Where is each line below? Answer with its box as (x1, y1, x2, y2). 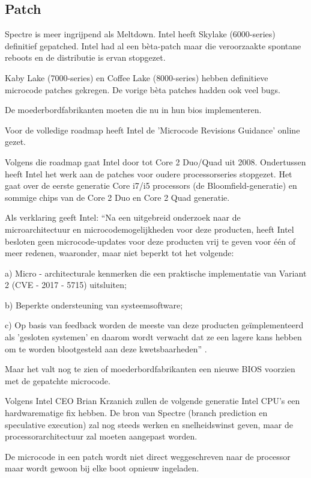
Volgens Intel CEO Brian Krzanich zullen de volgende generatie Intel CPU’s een (5, 394, 300, 407)
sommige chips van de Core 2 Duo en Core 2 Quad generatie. (5, 191, 230, 203)
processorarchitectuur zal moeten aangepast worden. (5, 430, 198, 443)
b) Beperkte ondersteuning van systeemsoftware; (5, 298, 183, 311)
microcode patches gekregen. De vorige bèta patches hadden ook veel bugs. (5, 83, 281, 96)
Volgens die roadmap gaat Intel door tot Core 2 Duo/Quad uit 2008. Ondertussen (5, 155, 306, 168)
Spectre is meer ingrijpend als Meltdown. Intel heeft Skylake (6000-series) (5, 28, 276, 40)
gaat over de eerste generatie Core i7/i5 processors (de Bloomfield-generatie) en (5, 179, 297, 192)
